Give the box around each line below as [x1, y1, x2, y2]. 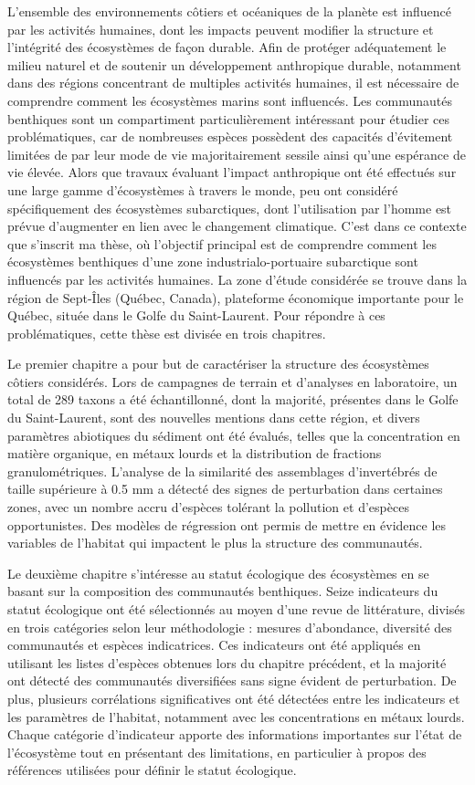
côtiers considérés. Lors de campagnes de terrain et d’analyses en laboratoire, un [7, 372, 458, 391]
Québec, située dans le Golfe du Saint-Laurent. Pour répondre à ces [7, 306, 385, 325]
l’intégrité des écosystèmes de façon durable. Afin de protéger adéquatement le [7, 37, 447, 57]
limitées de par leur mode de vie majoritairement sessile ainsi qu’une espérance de [7, 144, 466, 163]
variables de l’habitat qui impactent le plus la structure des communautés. [7, 533, 423, 552]
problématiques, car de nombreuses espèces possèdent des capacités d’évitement [7, 127, 453, 146]
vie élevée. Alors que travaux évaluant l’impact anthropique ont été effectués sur [7, 162, 457, 182]
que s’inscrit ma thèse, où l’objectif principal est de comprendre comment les [7, 234, 437, 253]
